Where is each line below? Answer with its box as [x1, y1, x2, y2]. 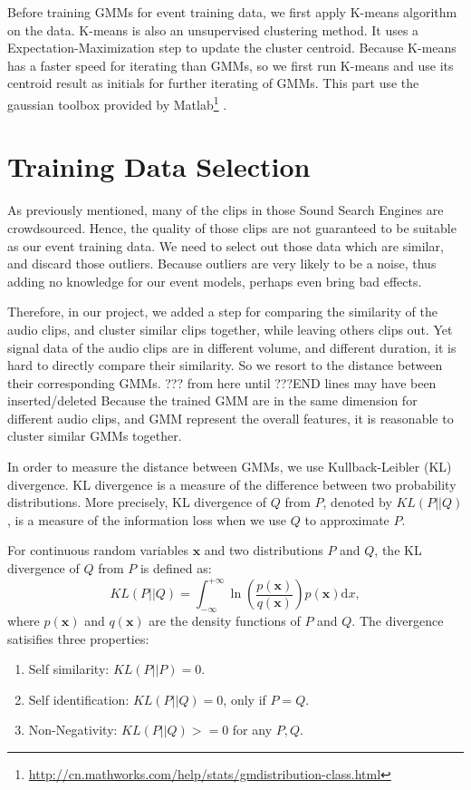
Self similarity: [28, 659, 110, 678]
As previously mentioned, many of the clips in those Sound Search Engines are [7, 200, 444, 219]
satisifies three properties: [7, 629, 149, 648]
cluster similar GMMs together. [7, 426, 182, 445]
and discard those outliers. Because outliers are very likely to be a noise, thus [7, 254, 437, 273]
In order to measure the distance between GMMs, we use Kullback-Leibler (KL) [7, 457, 452, 476]
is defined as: [139, 559, 212, 578]
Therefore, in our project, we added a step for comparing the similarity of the [7, 302, 437, 321]
